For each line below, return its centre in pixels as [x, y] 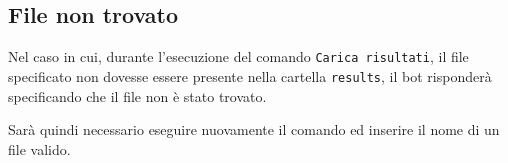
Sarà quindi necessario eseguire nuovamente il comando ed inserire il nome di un [254, 129]
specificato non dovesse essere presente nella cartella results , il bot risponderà [250, 75]
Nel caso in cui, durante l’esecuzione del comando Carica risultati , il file [238, 56]
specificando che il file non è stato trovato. [137, 95]
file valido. [39, 148]
